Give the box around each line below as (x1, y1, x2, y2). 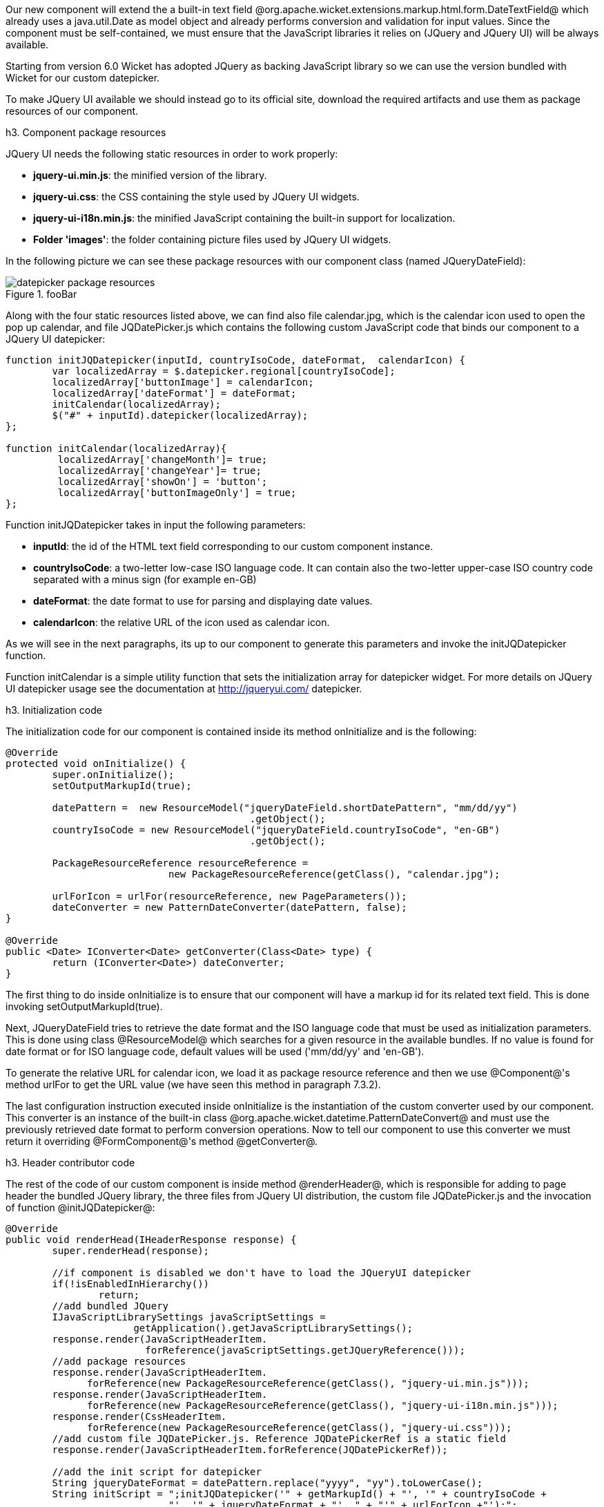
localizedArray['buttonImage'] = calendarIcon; (52, 377, 314, 388)
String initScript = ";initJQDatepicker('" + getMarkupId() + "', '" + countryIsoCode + (52, 1488, 547, 1499)
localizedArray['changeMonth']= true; (57, 454, 268, 465)
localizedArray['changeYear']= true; (57, 465, 262, 476)
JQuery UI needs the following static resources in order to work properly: (6, 148, 338, 160)
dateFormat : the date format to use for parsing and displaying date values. (33, 595, 373, 607)
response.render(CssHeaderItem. (52, 1411, 227, 1422)
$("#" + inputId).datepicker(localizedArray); (52, 410, 309, 421)
